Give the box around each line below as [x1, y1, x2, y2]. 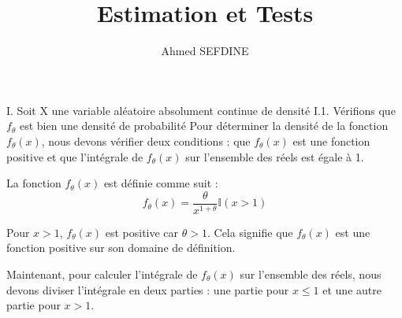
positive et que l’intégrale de [6, 148, 143, 165]
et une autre [322, 281, 382, 298]
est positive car [105, 224, 179, 240]
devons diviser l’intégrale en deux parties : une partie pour [6, 281, 289, 298]
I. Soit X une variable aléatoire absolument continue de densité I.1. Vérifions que [6, 102, 396, 118]
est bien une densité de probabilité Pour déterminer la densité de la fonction [19, 117, 389, 134]
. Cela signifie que [207, 224, 293, 240]
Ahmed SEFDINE [161, 43, 249, 59]
